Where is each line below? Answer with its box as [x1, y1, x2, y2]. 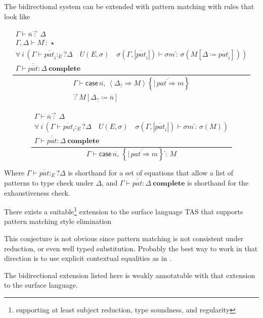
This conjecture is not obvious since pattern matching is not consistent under [4, 233, 244, 244]
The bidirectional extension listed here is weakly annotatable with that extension [4, 269, 255, 280]
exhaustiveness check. [4, 187, 70, 198]
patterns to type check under [4, 177, 94, 188]
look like [4, 11, 30, 21]
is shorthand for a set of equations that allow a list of [68, 167, 234, 177]
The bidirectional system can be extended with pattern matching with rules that [4, 1, 254, 11]
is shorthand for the [187, 177, 249, 188]
